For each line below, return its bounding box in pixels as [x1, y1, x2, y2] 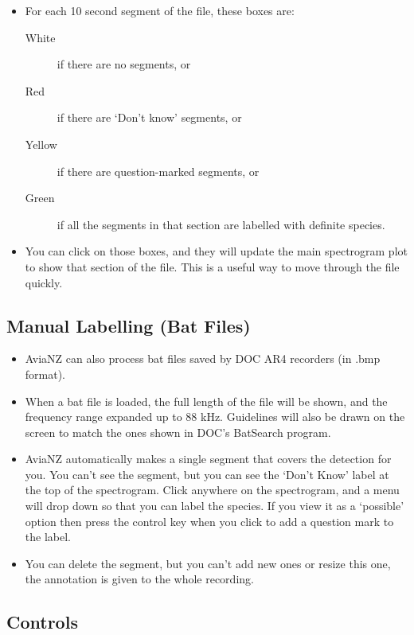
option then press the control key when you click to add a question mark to [25, 512, 394, 529]
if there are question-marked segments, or [57, 162, 260, 179]
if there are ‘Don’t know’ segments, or [57, 109, 242, 126]
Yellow [25, 135, 57, 152]
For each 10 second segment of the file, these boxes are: [25, 2, 295, 18]
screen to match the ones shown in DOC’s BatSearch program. [25, 423, 331, 440]
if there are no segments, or [57, 56, 191, 72]
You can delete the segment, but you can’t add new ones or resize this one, [25, 555, 391, 571]
